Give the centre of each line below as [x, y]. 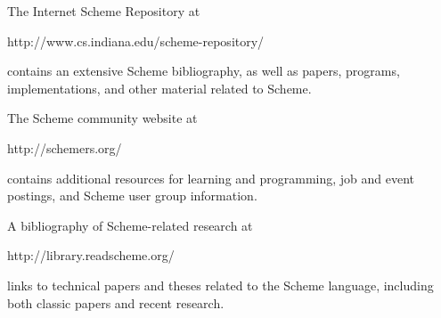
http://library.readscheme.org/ [91, 255]
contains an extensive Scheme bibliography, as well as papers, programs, [204, 71]
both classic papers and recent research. [116, 302]
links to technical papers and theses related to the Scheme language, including [220, 285]
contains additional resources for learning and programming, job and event [211, 178]
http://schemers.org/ [65, 147]
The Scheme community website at [102, 118]
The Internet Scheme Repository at [104, 11]
